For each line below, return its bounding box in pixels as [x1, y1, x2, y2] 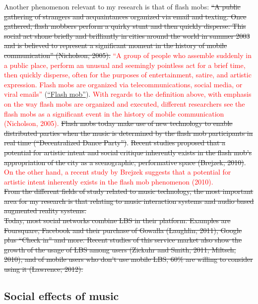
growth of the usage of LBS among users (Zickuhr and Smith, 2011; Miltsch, [4, 244, 236, 254]
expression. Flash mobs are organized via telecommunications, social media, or [4, 79, 243, 89]
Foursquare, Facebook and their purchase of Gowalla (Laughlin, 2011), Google [4, 225, 242, 235]
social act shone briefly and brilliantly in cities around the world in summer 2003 [4, 30, 250, 41]
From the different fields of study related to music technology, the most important [4, 186, 254, 196]
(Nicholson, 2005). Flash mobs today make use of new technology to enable [4, 118, 233, 128]
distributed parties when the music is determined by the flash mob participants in [4, 127, 253, 138]
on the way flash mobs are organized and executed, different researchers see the [4, 98, 245, 109]
